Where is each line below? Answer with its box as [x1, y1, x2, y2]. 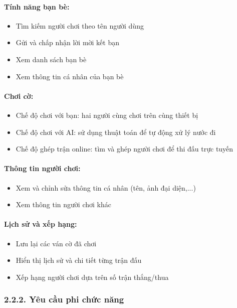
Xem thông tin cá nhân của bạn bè [16, 71, 124, 81]
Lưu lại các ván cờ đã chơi [16, 238, 97, 248]
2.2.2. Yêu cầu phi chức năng [4, 293, 124, 305]
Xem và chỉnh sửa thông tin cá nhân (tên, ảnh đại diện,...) [16, 182, 196, 193]
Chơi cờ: [4, 90, 34, 101]
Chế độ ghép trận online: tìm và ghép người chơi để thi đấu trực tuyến [16, 143, 233, 154]
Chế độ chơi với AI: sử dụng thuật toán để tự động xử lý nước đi [16, 126, 216, 137]
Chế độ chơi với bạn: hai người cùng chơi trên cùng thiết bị [16, 109, 198, 120]
